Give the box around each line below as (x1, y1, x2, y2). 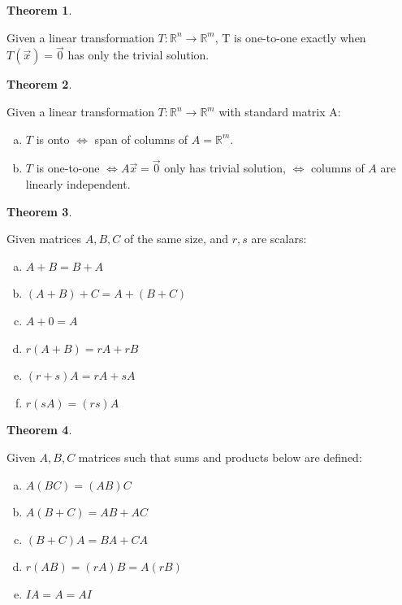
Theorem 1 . (6, 2, 72, 18)
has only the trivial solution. (67, 46, 210, 63)
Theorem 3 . (6, 202, 72, 220)
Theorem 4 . (6, 421, 72, 438)
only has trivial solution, (164, 159, 286, 176)
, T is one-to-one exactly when (214, 28, 366, 46)
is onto (36, 130, 70, 147)
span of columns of (94, 130, 188, 147)
